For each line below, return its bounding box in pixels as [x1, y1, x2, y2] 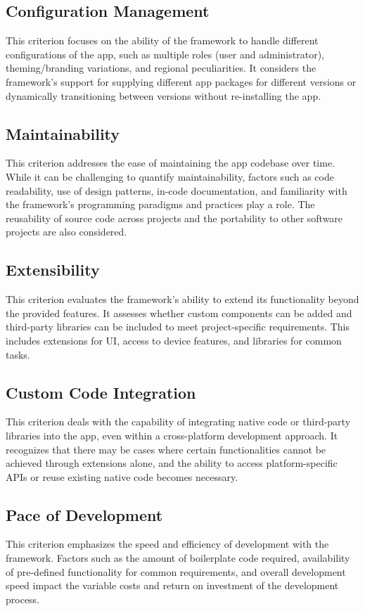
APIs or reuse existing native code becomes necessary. [6, 469, 238, 484]
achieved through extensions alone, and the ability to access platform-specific [6, 456, 338, 470]
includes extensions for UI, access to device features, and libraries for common [6, 333, 342, 347]
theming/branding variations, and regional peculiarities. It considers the [6, 60, 316, 75]
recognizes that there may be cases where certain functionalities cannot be [6, 442, 326, 456]
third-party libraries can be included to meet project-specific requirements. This [6, 319, 350, 334]
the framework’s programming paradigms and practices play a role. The [6, 197, 315, 212]
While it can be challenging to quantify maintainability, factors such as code [6, 169, 334, 184]
